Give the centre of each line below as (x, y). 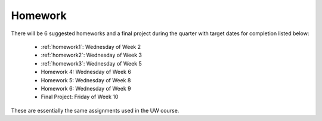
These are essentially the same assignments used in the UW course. (95, 110)
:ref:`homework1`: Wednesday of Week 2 (91, 46)
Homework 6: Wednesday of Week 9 (86, 88)
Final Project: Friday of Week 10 (80, 97)
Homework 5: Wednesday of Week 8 (86, 80)
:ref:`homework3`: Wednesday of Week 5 (92, 63)
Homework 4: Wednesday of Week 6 (86, 72)
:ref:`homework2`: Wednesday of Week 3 (92, 55)
